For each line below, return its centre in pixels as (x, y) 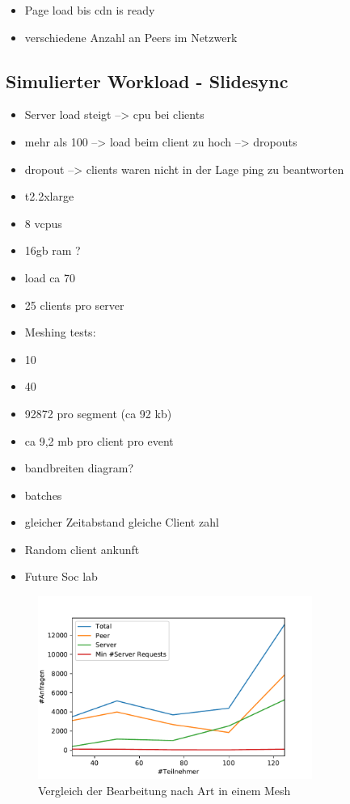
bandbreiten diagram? (79, 468)
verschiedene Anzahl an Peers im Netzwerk (131, 37)
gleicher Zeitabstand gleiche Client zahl (122, 522)
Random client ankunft (82, 549)
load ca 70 (50, 277)
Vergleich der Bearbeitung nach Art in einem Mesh (164, 790)
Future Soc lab (61, 576)
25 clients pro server (74, 305)
